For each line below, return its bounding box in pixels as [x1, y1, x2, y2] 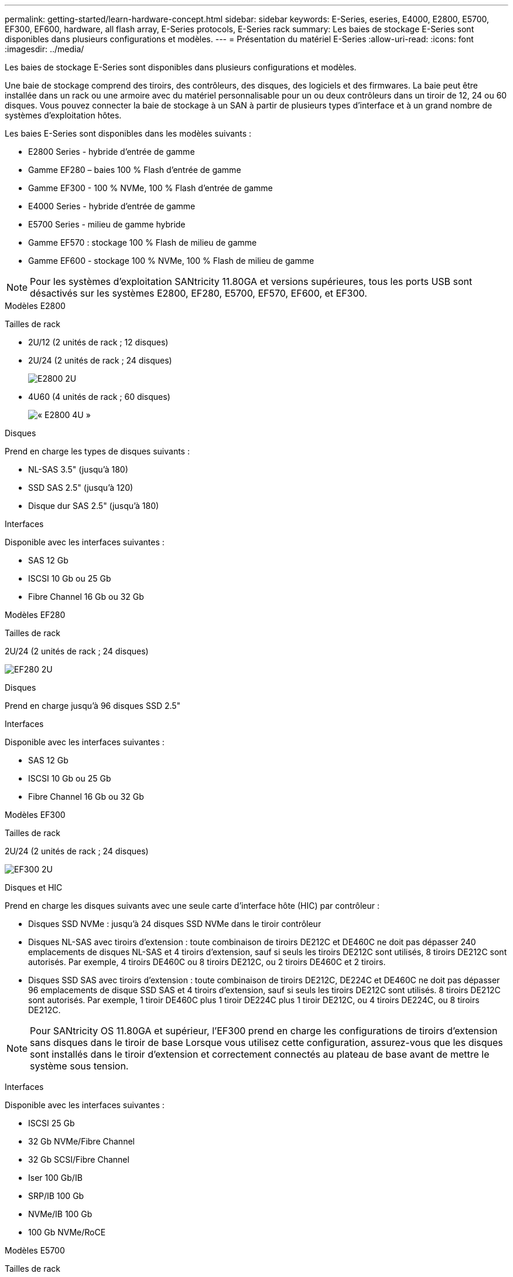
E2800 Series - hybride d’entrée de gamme [28, 147, 195, 157]
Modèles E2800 [5, 301, 66, 311]
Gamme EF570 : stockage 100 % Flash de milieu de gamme [28, 237, 257, 247]
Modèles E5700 [5, 1245, 65, 1255]
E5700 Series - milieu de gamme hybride [28, 219, 186, 229]
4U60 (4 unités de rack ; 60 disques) [28, 392, 170, 402]
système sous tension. [30, 1060, 129, 1072]
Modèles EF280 [5, 610, 66, 620]
